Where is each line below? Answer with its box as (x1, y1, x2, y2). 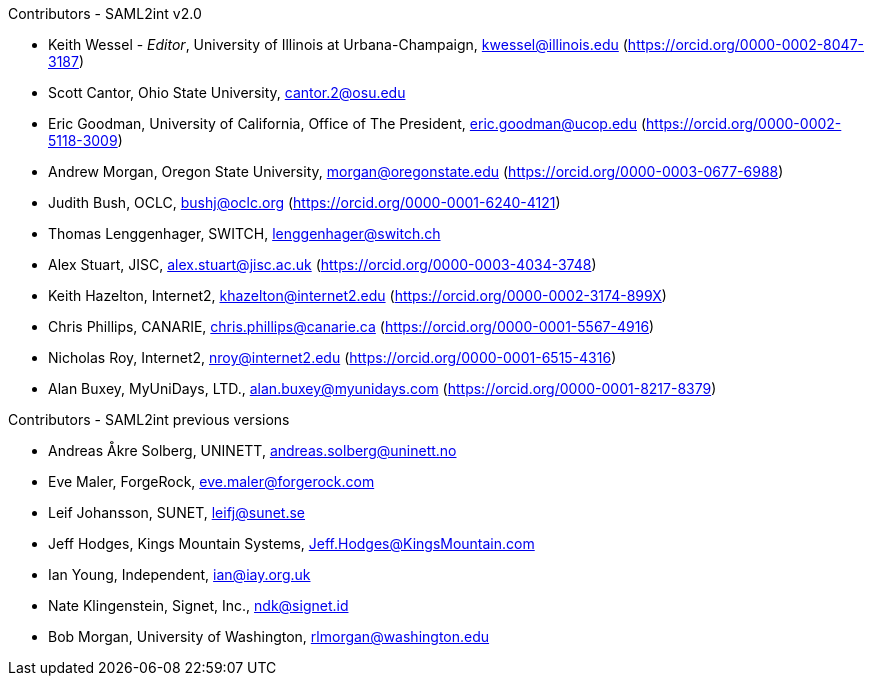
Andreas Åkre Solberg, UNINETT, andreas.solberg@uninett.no (48, 442, 457, 459)
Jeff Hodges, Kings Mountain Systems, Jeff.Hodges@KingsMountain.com (48, 535, 535, 552)
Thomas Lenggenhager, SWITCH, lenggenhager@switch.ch (48, 225, 441, 242)
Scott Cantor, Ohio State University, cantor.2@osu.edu (48, 84, 406, 101)
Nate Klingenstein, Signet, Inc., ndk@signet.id (48, 597, 349, 614)
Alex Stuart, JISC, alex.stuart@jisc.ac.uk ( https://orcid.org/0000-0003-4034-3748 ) (48, 256, 597, 273)
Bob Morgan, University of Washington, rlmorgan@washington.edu (48, 628, 490, 645)
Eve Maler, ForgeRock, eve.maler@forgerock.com (48, 473, 375, 490)
